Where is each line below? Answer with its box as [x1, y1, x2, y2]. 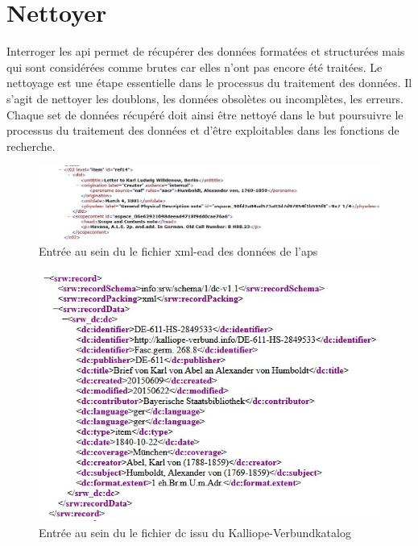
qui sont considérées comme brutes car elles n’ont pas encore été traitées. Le [6, 58, 383, 75]
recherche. [6, 137, 56, 154]
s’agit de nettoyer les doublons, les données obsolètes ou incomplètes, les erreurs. [6, 90, 404, 106]
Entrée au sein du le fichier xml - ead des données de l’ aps [39, 243, 318, 260]
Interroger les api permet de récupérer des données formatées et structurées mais [6, 43, 405, 60]
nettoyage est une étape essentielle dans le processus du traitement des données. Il [6, 74, 412, 91]
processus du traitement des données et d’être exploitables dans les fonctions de [6, 122, 399, 139]
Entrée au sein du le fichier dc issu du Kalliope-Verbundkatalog [39, 523, 351, 540]
